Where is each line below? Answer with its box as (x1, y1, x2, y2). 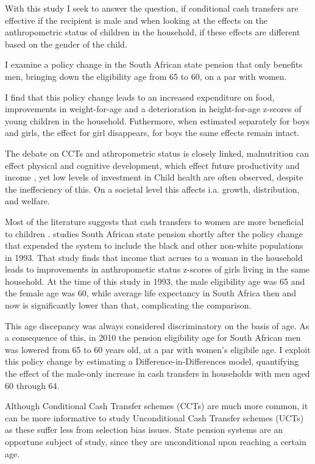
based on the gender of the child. (5, 37, 127, 50)
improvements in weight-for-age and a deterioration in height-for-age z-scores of (5, 102, 302, 115)
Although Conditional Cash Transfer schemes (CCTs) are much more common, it (5, 399, 308, 412)
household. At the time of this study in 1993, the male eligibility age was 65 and (5, 274, 305, 287)
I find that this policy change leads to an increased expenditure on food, (5, 90, 275, 103)
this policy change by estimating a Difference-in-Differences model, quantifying (5, 355, 299, 368)
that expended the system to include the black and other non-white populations (5, 239, 303, 252)
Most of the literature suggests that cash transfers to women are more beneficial (5, 215, 304, 227)
